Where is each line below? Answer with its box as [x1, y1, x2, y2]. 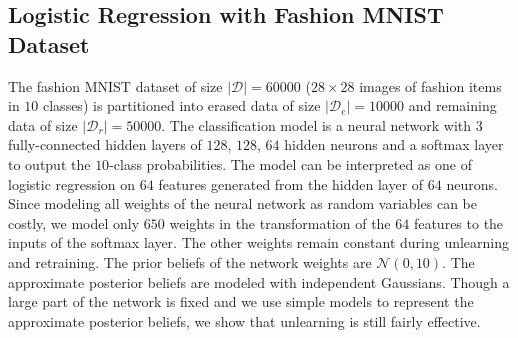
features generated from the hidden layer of [158, 173, 424, 194]
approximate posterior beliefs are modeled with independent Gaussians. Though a [8, 271, 510, 292]
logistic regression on [8, 173, 136, 194]
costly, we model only [8, 212, 140, 233]
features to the [413, 212, 504, 233]
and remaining [408, 95, 497, 116]
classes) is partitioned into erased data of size [43, 95, 321, 116]
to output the [8, 153, 91, 174]
